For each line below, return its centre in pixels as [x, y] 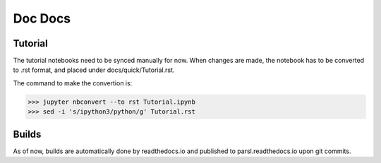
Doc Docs [42, 18]
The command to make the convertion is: [73, 83]
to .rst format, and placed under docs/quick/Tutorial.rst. [94, 70]
